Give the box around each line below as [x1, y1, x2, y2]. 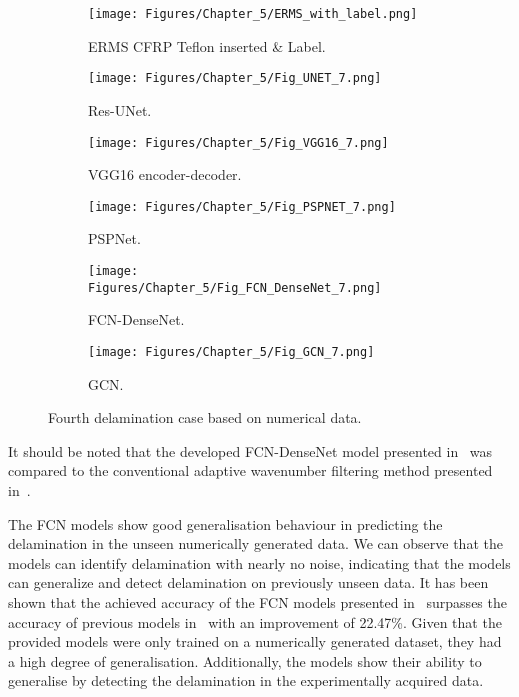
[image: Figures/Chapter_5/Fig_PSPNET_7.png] [88, 199, 396, 214]
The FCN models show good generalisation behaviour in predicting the [8, 513, 443, 534]
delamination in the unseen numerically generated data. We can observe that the [8, 533, 503, 554]
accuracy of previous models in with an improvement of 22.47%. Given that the [8, 611, 502, 632]
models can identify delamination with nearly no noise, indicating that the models [8, 552, 511, 573]
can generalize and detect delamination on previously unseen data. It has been [8, 572, 489, 593]
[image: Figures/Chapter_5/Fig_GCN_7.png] [88, 344, 375, 359]
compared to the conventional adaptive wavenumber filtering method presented [8, 460, 493, 481]
